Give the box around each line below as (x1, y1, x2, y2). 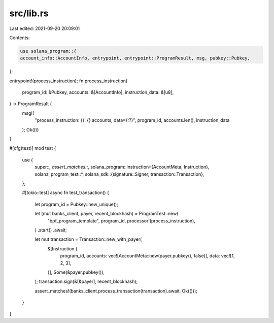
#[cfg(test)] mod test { (9, 145, 56, 151)
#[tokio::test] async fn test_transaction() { (22, 189, 109, 196)
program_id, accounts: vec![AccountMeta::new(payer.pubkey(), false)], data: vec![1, (60, 253, 235, 259)
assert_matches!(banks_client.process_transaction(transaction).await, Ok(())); (35, 287, 197, 294)
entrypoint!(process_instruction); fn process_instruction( (9, 78, 128, 84)
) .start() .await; (35, 227, 67, 233)
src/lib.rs (9, 8, 49, 19)
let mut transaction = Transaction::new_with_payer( (35, 236, 142, 242)
